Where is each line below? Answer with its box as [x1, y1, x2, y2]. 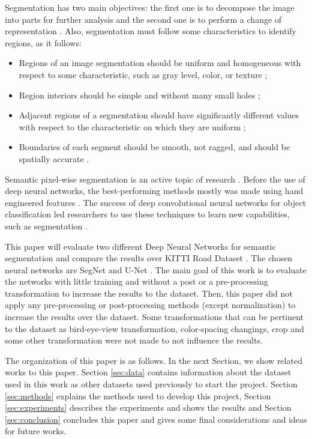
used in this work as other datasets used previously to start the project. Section [5, 378, 298, 390]
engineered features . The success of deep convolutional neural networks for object [5, 196, 306, 208]
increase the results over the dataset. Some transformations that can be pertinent [5, 310, 304, 323]
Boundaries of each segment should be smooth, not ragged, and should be [19, 141, 290, 153]
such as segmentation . [5, 219, 88, 232]
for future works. [5, 425, 67, 437]
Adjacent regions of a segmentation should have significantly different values [19, 109, 299, 121]
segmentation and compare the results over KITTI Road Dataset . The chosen [5, 252, 293, 264]
